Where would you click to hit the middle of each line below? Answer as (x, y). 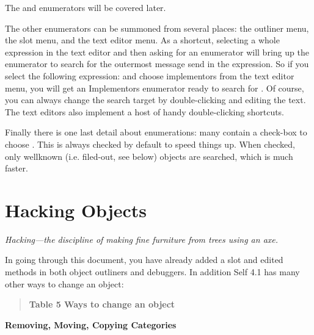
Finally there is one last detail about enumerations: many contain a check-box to (156, 132)
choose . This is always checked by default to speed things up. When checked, (150, 144)
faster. (16, 168)
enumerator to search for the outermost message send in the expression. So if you (157, 64)
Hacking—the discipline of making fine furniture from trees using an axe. (142, 239)
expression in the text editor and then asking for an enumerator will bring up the (157, 52)
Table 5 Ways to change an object (102, 304)
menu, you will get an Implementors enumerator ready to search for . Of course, (155, 88)
